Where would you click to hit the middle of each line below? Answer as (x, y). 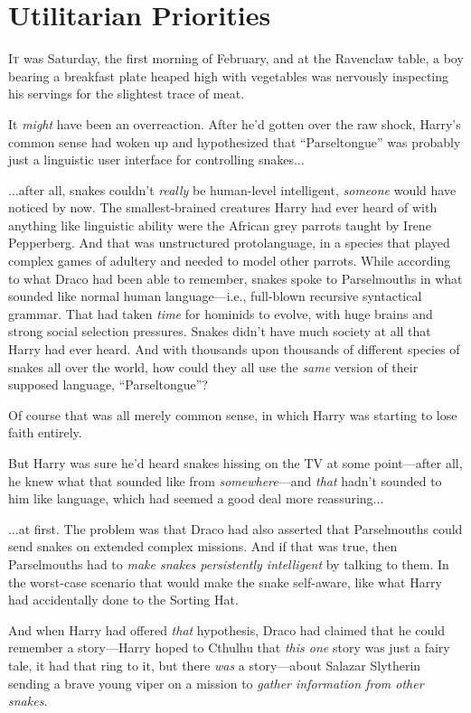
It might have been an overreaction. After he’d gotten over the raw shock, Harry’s (235, 123)
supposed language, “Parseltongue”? (108, 385)
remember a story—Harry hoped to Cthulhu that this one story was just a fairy (229, 647)
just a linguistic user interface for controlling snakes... (156, 159)
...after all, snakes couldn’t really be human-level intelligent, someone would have (232, 189)
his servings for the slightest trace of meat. (127, 94)
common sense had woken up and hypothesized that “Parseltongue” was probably (235, 141)
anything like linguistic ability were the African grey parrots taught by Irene (220, 225)
